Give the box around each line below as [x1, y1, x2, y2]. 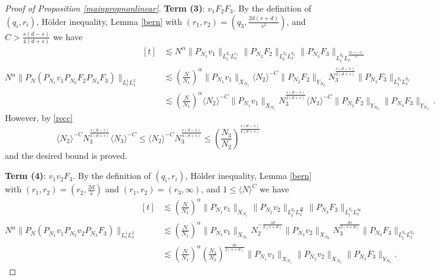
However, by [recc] [5, 111, 73, 124]
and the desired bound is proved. [5, 149, 127, 161]
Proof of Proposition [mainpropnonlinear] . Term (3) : [5, 2, 205, 14]
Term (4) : [5, 169, 46, 182]
